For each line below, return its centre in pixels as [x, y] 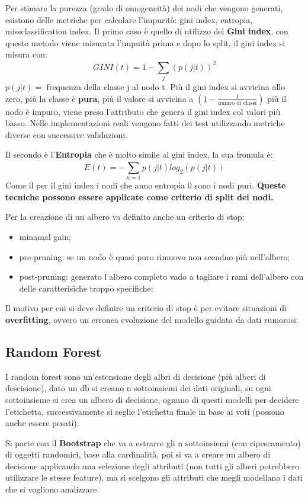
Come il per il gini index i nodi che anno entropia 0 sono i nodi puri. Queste [146, 185]
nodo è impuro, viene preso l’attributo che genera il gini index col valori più [143, 111]
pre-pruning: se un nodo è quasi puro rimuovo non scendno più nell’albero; [155, 256]
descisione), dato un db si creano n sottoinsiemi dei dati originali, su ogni [138, 388]
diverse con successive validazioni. [67, 134]
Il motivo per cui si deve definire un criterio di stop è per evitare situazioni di [146, 308]
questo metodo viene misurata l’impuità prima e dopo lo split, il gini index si [145, 42]
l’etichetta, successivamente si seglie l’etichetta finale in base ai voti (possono [145, 411]
